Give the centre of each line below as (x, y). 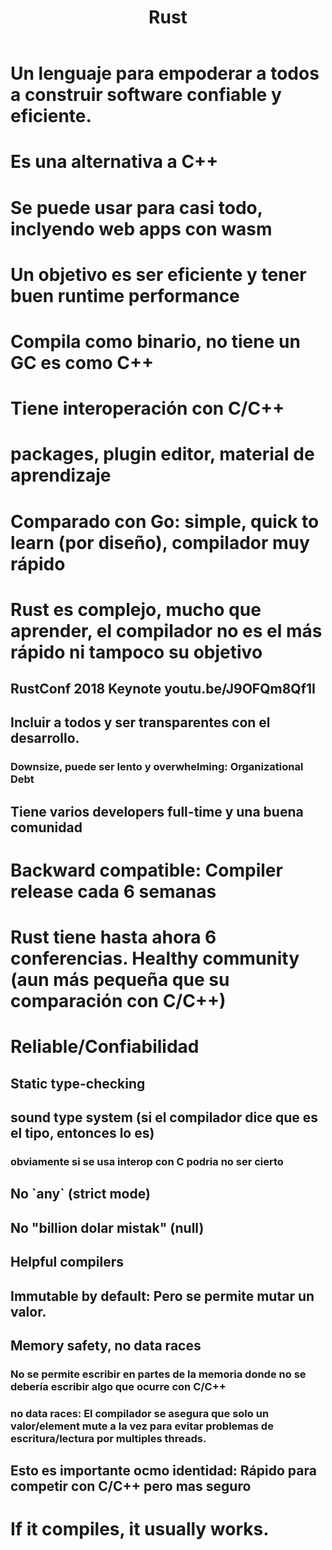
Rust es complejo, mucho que (136, 609)
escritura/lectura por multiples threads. (108, 1438)
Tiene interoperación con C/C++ (147, 408)
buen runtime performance (125, 295)
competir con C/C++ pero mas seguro (131, 1486)
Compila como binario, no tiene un (155, 341)
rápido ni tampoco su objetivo (136, 652)
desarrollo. (45, 738)
